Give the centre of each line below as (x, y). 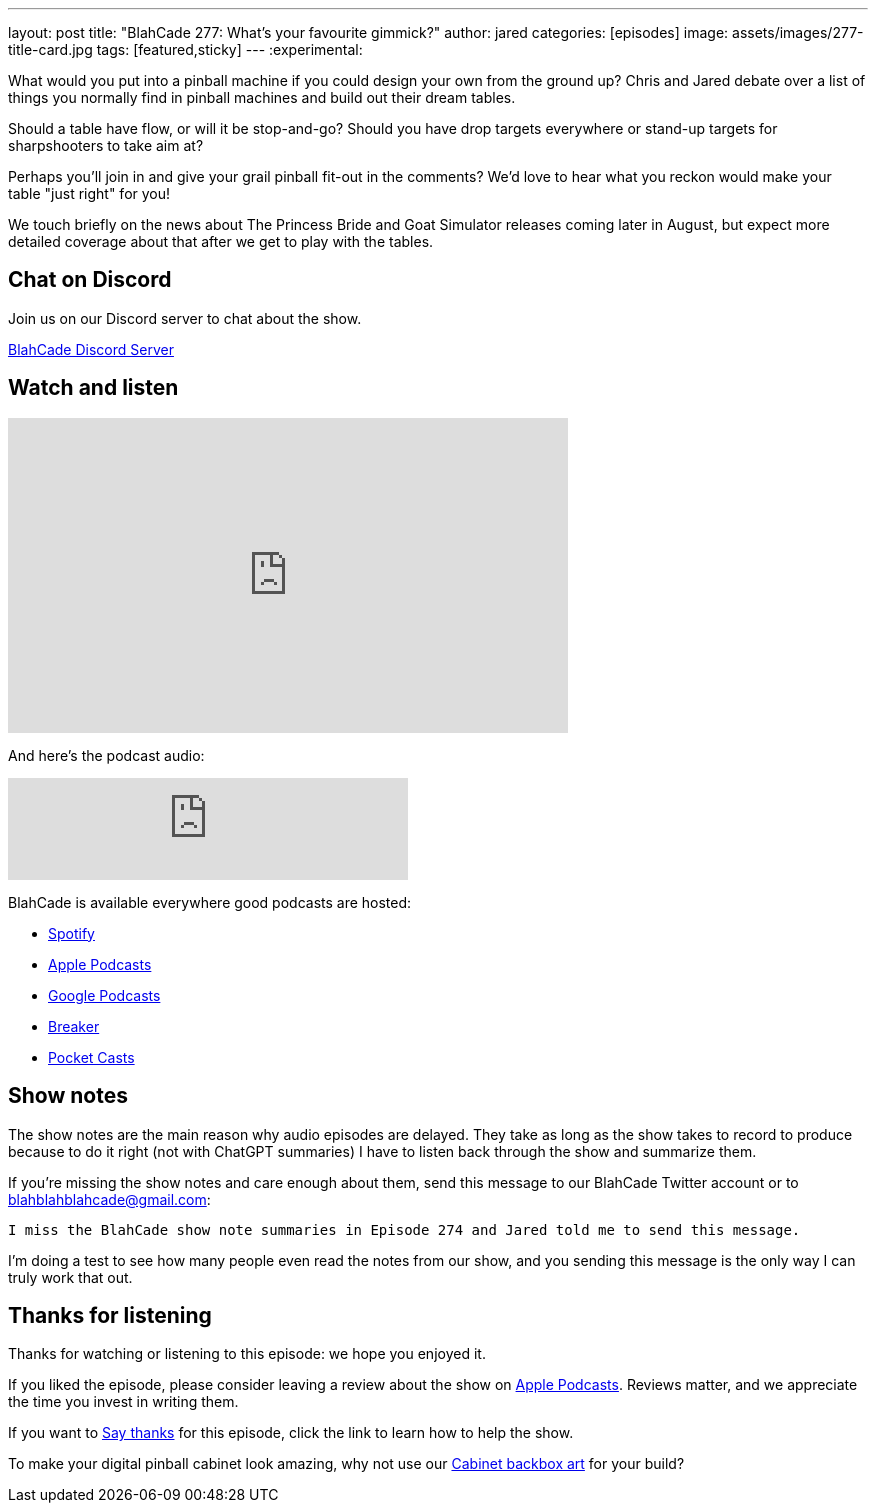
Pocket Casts (91, 1057)
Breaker (74, 1026)
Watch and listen (93, 388)
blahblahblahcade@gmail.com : (109, 1199)
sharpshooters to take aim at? (106, 145)
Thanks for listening (110, 1315)
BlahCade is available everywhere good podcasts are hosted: (210, 902)
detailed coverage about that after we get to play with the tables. (221, 241)
